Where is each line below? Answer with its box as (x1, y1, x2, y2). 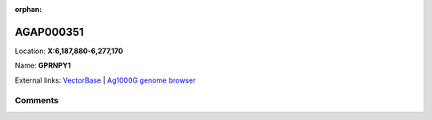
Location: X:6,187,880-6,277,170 (14, 46, 123, 56)
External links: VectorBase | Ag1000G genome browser (14, 75, 196, 85)
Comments (14, 95, 59, 106)
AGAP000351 (14, 25, 84, 39)
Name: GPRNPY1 (14, 60, 71, 71)
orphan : (14, 5, 42, 14)
